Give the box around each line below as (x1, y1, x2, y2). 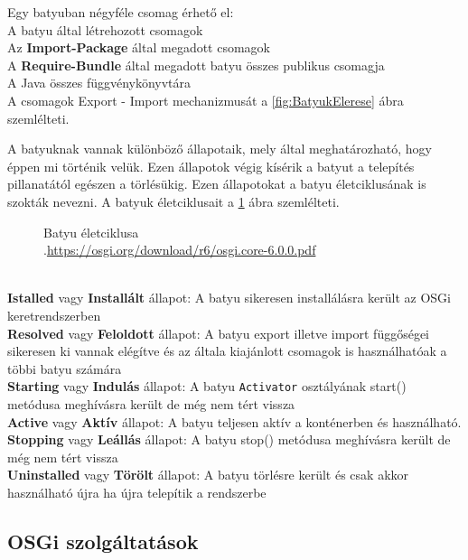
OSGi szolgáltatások (7, 527, 199, 555)
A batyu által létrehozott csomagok (7, 20, 203, 39)
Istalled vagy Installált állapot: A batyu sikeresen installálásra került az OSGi (7, 288, 451, 307)
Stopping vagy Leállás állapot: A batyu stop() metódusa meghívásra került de (7, 430, 451, 449)
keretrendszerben (7, 305, 101, 324)
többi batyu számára (7, 359, 122, 378)
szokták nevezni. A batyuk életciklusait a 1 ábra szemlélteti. (7, 191, 340, 210)
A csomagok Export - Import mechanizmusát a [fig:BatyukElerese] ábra (7, 90, 404, 109)
